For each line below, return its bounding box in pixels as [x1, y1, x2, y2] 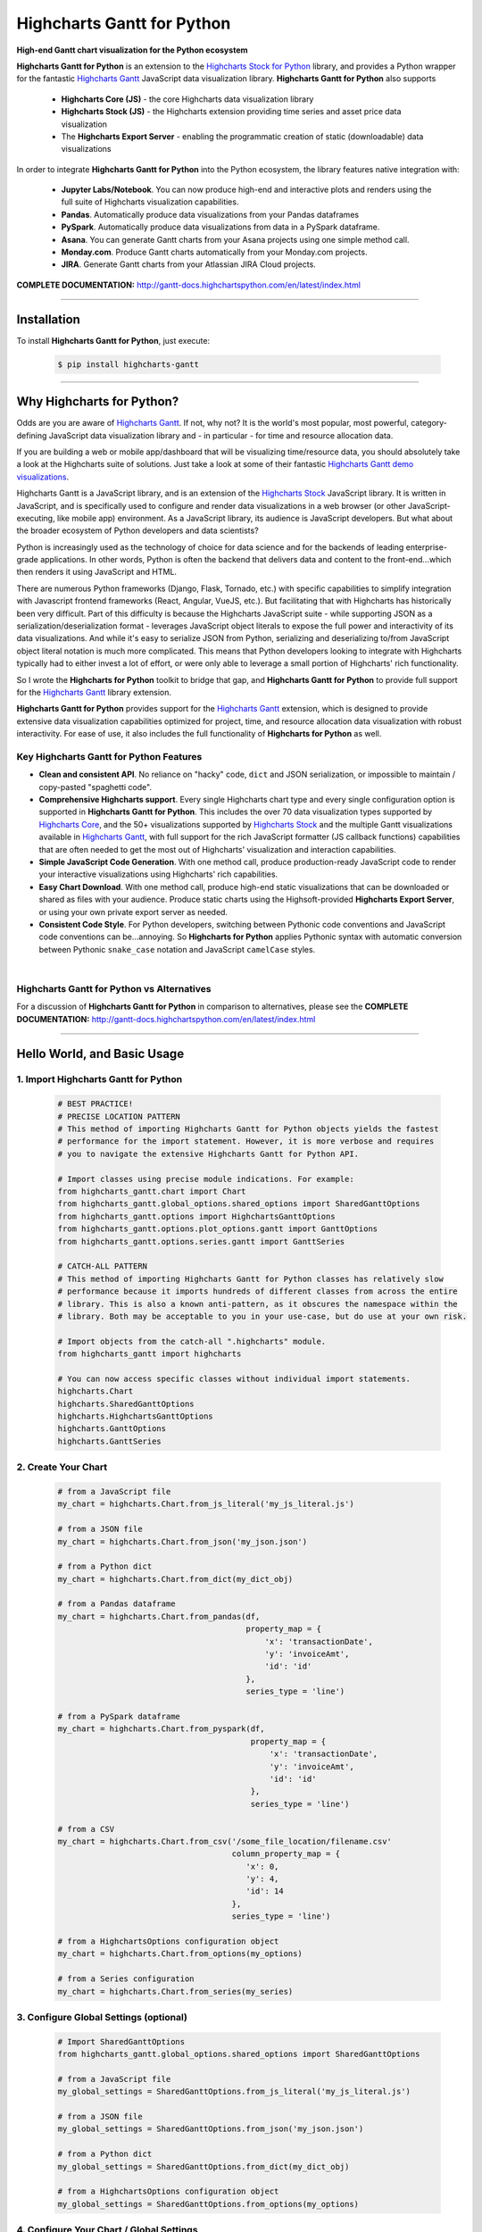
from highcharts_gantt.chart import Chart [57, 1187, 246, 1196]
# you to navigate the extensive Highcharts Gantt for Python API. [57, 1148, 360, 1159]
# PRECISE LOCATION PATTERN [57, 1112, 180, 1121]
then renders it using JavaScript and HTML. [16, 567, 178, 578]
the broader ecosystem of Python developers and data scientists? [16, 525, 259, 536]
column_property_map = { [231, 1849, 341, 1859]
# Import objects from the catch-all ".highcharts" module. [57, 1336, 327, 1346]
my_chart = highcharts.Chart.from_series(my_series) [57, 1986, 294, 1996]
